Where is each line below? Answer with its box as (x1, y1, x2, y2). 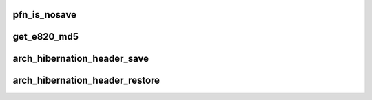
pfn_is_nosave (12, 9, 77, 21)
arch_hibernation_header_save (12, 53, 149, 64)
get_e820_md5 (12, 31, 79, 42)
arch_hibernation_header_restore (12, 75, 161, 86)
